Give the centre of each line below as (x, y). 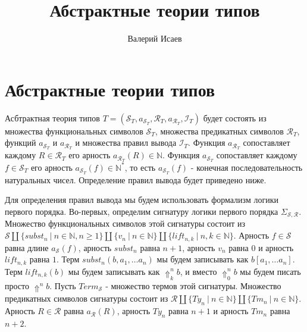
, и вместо (198, 271)
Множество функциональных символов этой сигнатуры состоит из (125, 223)
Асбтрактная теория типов (52, 118)
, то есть (140, 167)
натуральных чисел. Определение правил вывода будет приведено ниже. (136, 179)
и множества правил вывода (126, 142)
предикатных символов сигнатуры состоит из (87, 298)
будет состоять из (235, 118)
